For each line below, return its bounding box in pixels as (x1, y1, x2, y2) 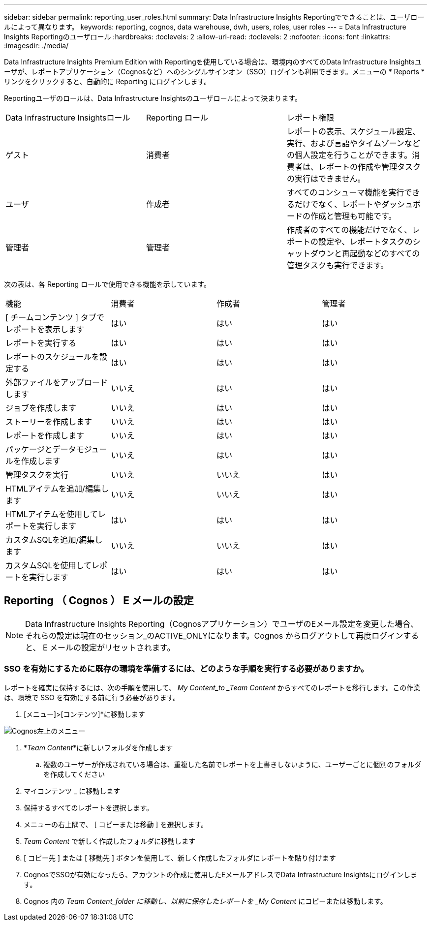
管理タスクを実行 (5, 470, 69, 480)
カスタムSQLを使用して (5, 560, 92, 570)
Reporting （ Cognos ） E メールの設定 (4, 594, 194, 607)
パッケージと (5, 444, 53, 454)
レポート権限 (286, 113, 334, 123)
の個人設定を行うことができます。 (286, 150, 412, 160)
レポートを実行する (5, 338, 77, 348)
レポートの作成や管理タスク (318, 162, 421, 172)
